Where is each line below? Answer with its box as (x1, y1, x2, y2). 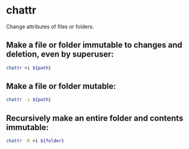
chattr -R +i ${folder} (6, 138, 65, 144)
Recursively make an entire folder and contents (6, 113, 184, 123)
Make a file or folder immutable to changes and (6, 40, 183, 50)
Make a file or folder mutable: (6, 81, 117, 91)
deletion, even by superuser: (6, 49, 114, 59)
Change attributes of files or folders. (6, 23, 94, 30)
